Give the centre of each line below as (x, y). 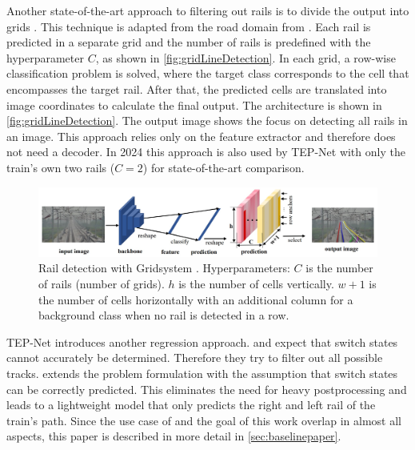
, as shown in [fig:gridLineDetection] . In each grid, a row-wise (245, 57)
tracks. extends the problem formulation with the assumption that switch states (202, 374)
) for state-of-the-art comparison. (223, 167)
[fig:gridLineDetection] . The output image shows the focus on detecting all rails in (207, 121)
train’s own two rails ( (61, 167)
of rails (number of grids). (102, 284)
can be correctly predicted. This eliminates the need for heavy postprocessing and (207, 389)
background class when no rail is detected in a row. (164, 315)
